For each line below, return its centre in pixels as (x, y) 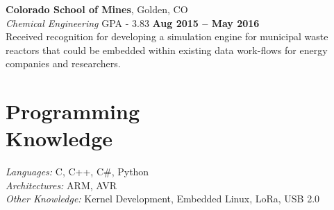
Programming (73, 111)
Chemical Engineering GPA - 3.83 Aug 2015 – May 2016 (133, 23)
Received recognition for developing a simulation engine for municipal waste (167, 36)
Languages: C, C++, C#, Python (77, 172)
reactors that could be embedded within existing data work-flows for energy (167, 50)
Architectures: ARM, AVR (61, 185)
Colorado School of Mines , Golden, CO (97, 9)
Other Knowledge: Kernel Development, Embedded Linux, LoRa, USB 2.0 (163, 199)
